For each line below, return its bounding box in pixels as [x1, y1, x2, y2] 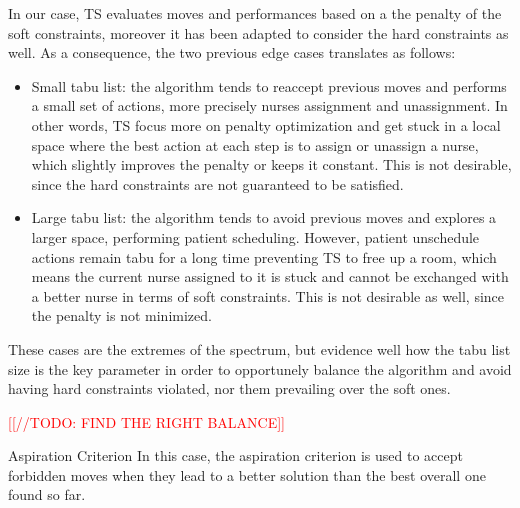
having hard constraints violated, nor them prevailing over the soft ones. [8, 378, 451, 399]
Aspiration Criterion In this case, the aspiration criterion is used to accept [8, 445, 463, 466]
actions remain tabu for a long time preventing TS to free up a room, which [31, 246, 497, 267]
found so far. [8, 484, 86, 505]
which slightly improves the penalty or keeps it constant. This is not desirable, [31, 154, 512, 175]
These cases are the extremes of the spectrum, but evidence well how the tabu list [8, 338, 511, 359]
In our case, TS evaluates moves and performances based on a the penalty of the [8, 3, 502, 23]
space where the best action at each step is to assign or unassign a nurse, [31, 134, 479, 155]
